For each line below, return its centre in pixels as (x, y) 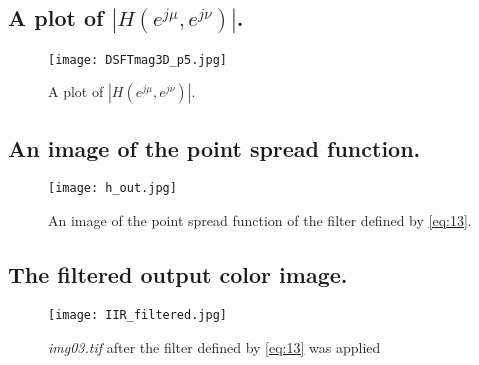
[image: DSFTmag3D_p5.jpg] (137, 59)
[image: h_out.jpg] (112, 188)
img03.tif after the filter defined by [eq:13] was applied (214, 346)
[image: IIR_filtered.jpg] (137, 314)
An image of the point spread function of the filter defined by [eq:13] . (260, 220)
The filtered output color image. (178, 274)
